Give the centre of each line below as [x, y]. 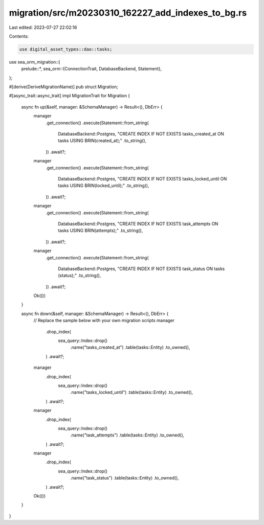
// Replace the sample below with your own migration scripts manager [104, 320]
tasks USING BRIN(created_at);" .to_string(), [102, 141]
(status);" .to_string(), [79, 275]
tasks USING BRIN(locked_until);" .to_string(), [103, 185]
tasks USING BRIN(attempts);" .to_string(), [100, 230]
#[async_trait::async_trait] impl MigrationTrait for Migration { [69, 96]
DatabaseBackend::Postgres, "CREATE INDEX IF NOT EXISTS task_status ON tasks [141, 269]
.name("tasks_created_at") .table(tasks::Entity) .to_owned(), [130, 347]
